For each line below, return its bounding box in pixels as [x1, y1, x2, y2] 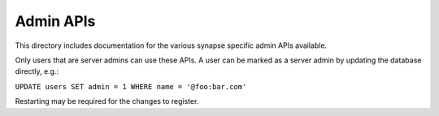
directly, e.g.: [15, 67, 59, 76]
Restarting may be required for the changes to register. [15, 97, 199, 106]
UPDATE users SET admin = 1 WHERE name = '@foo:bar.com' [15, 82, 247, 91]
